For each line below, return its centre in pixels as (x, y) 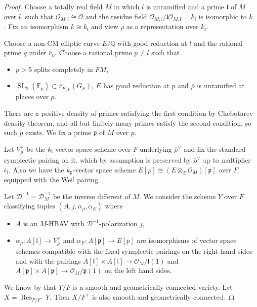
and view (105, 26)
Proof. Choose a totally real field (53, 6)
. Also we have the (36, 169)
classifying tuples (30, 206)
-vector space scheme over (92, 149)
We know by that (30, 287)
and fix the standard (214, 149)
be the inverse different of (92, 196)
